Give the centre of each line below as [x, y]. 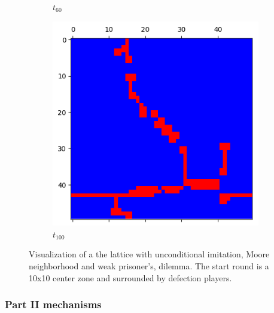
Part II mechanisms [53, 304]
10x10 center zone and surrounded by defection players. [130, 277]
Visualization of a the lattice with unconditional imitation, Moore [149, 254]
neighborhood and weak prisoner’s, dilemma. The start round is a [149, 265]
